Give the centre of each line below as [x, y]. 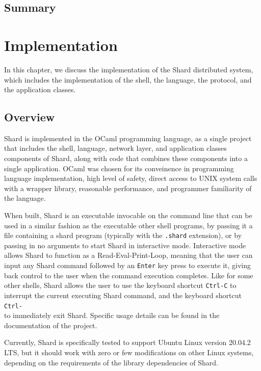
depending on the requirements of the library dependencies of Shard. [111, 362]
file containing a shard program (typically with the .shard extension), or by [123, 235]
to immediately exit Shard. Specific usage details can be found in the [112, 315]
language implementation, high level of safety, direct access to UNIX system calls [131, 178]
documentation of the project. [51, 325]
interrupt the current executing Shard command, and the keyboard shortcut [123, 295]
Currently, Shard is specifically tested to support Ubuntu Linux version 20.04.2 [127, 342]
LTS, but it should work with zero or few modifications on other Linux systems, [129, 352]
